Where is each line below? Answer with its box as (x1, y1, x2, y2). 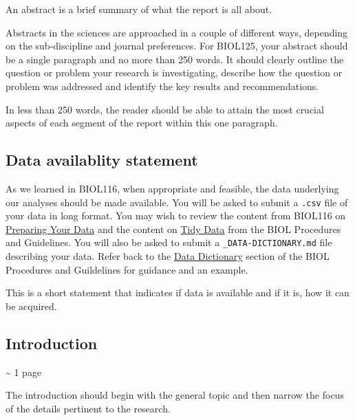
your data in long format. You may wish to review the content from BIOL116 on (6, 208, 346, 223)
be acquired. (6, 298, 57, 313)
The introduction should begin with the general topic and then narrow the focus (6, 388, 344, 402)
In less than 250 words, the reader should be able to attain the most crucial (6, 102, 324, 116)
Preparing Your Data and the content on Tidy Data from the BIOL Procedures (6, 221, 341, 236)
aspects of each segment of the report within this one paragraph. (6, 115, 278, 130)
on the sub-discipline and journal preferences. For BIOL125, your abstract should (6, 38, 348, 53)
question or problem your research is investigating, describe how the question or (6, 65, 343, 80)
